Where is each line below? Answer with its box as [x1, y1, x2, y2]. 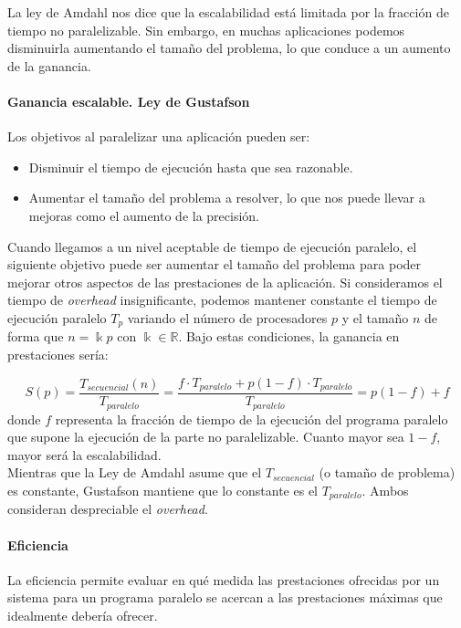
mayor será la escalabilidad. [7, 445, 162, 464]
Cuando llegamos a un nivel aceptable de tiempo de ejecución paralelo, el [7, 236, 417, 256]
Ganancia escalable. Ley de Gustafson [7, 91, 250, 110]
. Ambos [361, 480, 409, 499]
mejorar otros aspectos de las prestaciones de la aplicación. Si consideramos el [7, 272, 443, 291]
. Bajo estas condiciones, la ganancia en [178, 327, 400, 346]
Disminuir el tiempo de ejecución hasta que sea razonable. [28, 157, 353, 176]
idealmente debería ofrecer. [7, 605, 158, 624]
